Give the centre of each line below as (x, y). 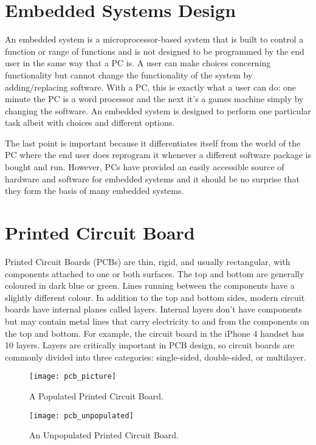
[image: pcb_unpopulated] (81, 416)
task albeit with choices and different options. (90, 122)
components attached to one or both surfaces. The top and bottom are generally (155, 273)
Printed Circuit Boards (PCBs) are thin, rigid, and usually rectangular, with (148, 261)
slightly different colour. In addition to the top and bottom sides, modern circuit (155, 297)
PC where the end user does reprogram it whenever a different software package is (158, 155)
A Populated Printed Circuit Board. (96, 395)
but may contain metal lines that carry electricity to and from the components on (157, 321)
